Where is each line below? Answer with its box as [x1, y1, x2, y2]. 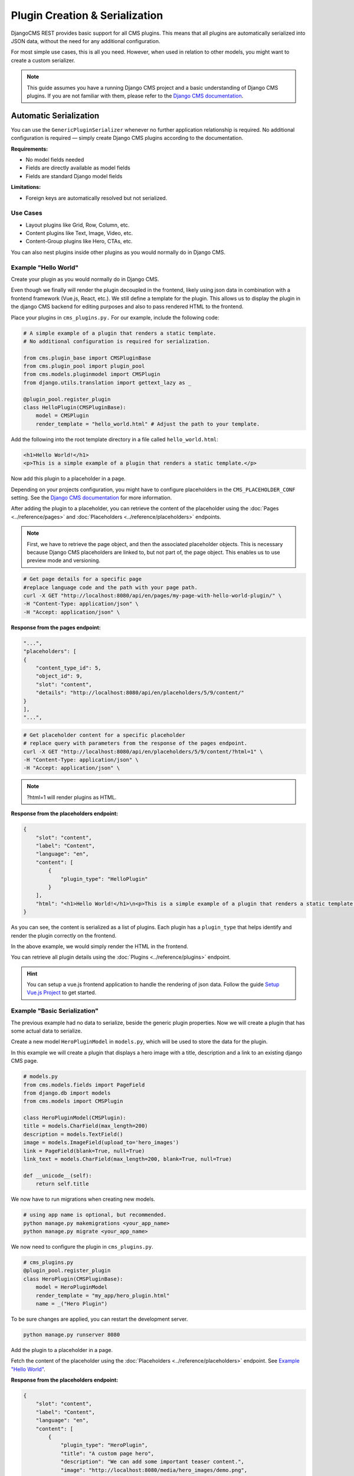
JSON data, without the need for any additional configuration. [11, 37, 160, 44]
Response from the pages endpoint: [11, 623, 101, 631]
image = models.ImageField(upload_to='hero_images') [23, 1139, 179, 1146]
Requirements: [11, 145, 48, 152]
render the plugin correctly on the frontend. [11, 932, 117, 939]
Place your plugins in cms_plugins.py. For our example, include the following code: [11, 314, 219, 321]
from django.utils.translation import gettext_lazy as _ [23, 379, 192, 386]
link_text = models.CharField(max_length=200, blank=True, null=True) [23, 1156, 232, 1162]
